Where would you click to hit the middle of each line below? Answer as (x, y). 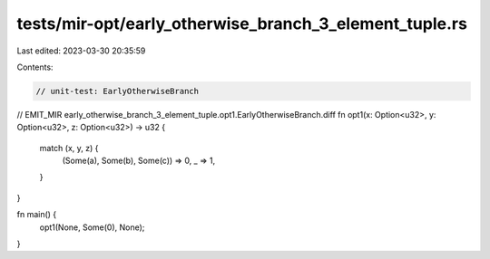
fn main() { (37, 215)
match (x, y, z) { (69, 148)
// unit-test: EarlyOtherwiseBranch (118, 91)
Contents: (35, 67)
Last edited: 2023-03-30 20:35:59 (81, 51)
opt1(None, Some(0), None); (92, 227)
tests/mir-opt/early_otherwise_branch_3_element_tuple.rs (242, 24)
